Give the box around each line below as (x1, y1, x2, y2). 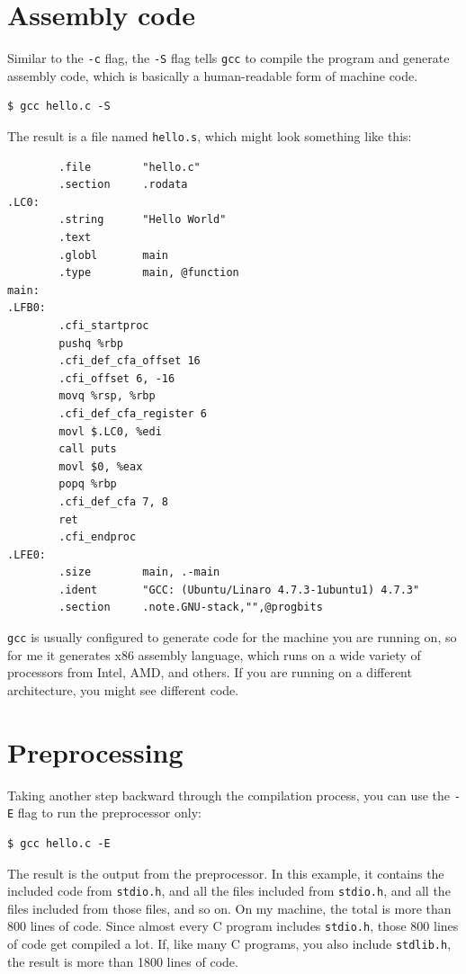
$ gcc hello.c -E (7, 836, 111, 850)
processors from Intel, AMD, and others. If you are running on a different (7, 663, 412, 682)
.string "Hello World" (58, 213, 227, 227)
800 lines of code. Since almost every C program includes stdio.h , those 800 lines (7, 916, 459, 935)
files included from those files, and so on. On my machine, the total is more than (7, 898, 452, 917)
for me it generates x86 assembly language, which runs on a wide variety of (7, 645, 421, 664)
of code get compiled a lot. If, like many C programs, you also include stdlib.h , (7, 934, 452, 953)
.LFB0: (7, 301, 46, 315)
